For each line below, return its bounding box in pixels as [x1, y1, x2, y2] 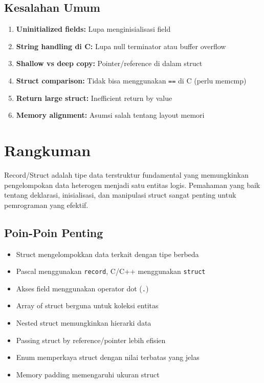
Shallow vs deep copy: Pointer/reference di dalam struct [16, 58, 203, 69]
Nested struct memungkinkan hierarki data [16, 317, 151, 328]
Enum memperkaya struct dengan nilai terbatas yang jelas [16, 352, 200, 363]
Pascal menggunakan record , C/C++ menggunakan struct [16, 266, 206, 276]
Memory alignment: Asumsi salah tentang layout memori [16, 110, 205, 120]
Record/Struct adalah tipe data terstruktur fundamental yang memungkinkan [4, 169, 249, 180]
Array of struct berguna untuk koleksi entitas [16, 300, 159, 311]
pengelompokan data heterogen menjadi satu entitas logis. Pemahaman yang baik [4, 179, 260, 190]
